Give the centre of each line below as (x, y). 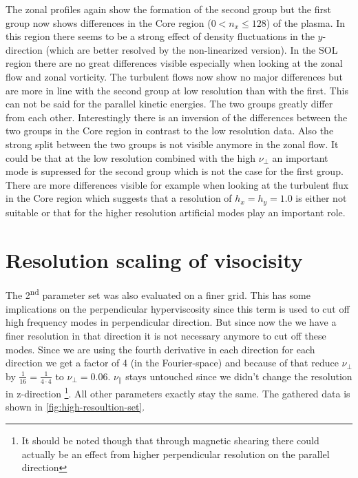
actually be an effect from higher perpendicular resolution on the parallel (176, 454)
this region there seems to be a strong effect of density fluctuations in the (160, 36)
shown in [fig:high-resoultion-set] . (75, 407)
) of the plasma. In (306, 22)
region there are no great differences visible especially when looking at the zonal (174, 63)
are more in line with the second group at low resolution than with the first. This (177, 90)
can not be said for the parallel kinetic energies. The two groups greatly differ (169, 104)
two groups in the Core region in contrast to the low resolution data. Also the (170, 131)
